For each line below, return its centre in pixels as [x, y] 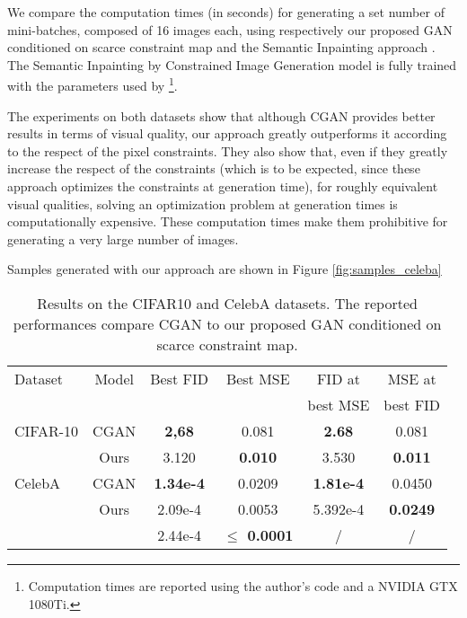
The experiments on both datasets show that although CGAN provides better [221, 115]
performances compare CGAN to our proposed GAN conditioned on [227, 323]
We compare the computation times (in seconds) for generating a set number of [226, 12]
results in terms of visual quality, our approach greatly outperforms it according [227, 133]
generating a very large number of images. [123, 238]
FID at [338, 378]
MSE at [412, 378]
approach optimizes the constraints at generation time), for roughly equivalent [223, 186]
